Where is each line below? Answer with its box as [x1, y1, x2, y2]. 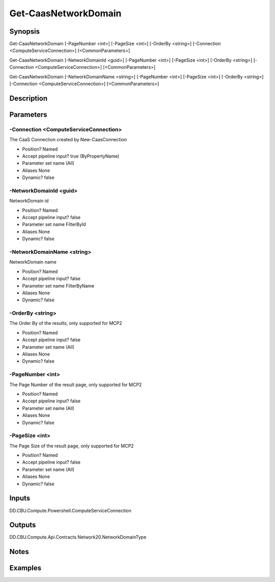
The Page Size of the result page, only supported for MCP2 [9, 443, 134, 449]
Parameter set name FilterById [22, 221, 86, 227]
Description [9, 94, 48, 103]
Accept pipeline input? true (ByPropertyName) [22, 153, 120, 159]
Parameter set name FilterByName [22, 283, 95, 289]
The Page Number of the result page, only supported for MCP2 [9, 382, 142, 388]
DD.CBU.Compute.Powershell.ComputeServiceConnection [9, 508, 132, 514]
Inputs [9, 494, 31, 502]
